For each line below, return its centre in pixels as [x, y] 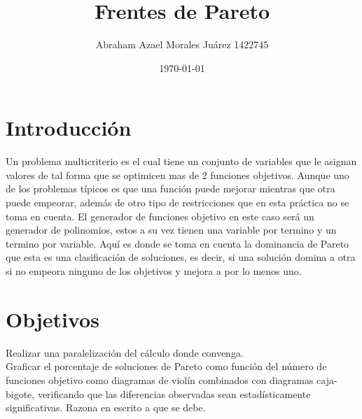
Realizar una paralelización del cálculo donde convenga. [125, 352]
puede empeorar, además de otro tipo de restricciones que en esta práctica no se [177, 203]
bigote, [20, 393]
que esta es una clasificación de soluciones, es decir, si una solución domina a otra [181, 257]
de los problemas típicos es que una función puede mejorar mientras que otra [170, 189]
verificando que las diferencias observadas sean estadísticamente [174, 393]
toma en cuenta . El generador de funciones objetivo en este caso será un [160, 216]
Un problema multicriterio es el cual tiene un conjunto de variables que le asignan [181, 161]
